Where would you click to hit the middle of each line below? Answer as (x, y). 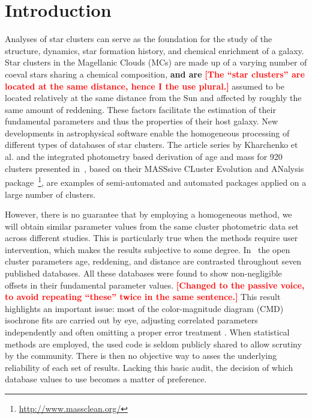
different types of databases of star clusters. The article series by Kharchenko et (151, 145)
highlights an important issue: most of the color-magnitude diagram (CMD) (144, 308)
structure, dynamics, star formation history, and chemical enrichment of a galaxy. (154, 50)
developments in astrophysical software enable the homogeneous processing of (147, 133)
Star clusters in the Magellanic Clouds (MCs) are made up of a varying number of (156, 62)
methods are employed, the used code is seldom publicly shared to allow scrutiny (153, 344)
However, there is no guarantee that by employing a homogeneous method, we (148, 214)
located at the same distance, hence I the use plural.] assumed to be (145, 86)
